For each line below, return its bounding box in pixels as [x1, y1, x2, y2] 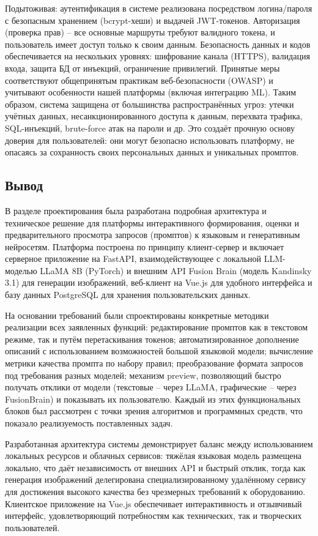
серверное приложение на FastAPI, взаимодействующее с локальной [5, 252, 262, 265]
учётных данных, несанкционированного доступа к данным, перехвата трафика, [5, 110, 303, 122]
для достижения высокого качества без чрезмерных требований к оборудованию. [5, 485, 306, 497]
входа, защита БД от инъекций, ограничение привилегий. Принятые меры [5, 61, 280, 74]
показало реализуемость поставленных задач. [5, 417, 173, 430]
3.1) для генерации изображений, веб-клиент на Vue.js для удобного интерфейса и [5, 276, 312, 289]
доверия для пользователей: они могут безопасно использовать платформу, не [5, 133, 295, 146]
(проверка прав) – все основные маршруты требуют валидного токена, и [5, 26, 275, 39]
